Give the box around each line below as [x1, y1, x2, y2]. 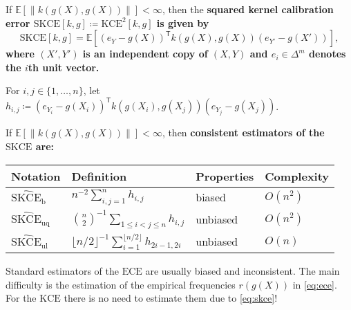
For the [6, 291, 37, 305]
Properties [196, 167, 254, 184]
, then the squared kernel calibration [162, 2, 334, 16]
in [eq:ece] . [292, 277, 337, 291]
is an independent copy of [82, 46, 208, 61]
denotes [309, 46, 346, 61]
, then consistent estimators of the [162, 125, 325, 140]
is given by [156, 15, 209, 30]
